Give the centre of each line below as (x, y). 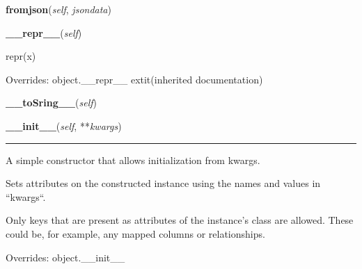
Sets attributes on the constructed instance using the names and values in (163, 183)
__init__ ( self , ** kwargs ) (64, 125)
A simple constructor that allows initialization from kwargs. (133, 160)
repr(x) (21, 56)
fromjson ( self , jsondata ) (58, 9)
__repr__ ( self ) (44, 32)
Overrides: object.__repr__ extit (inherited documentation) (134, 79)
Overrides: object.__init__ (65, 257)
